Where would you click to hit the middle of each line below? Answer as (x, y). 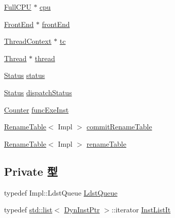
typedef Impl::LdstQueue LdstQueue (61, 192)
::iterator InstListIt (141, 210)
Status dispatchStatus (38, 92)
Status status (25, 75)
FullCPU (18, 7)
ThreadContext (28, 41)
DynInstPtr (82, 210)
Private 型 (31, 171)
